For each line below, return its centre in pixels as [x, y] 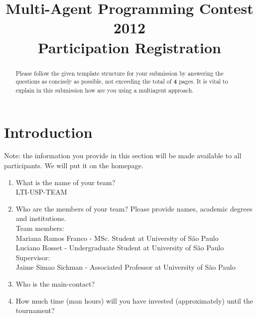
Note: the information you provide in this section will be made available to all [123, 156]
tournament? [35, 310]
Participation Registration [129, 47]
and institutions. [41, 218]
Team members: [40, 228]
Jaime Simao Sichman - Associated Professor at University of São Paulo [126, 267]
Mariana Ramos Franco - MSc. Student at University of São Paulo [117, 238]
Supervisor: [33, 257]
